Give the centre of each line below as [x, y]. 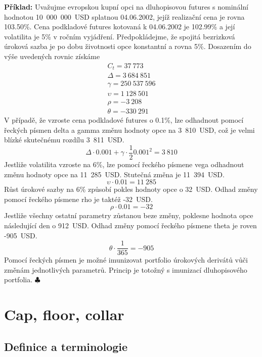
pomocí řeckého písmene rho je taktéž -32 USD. [78, 199]
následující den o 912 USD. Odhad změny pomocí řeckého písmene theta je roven [130, 225]
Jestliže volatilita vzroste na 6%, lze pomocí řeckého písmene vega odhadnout [124, 164]
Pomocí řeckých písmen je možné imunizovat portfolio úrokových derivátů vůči [126, 260]
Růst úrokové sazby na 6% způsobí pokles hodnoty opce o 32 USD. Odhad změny [131, 189]
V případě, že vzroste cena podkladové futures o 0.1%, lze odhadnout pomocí [124, 120]
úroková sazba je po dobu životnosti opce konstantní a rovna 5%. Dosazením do [128, 46]
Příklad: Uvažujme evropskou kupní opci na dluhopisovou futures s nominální [126, 7]
